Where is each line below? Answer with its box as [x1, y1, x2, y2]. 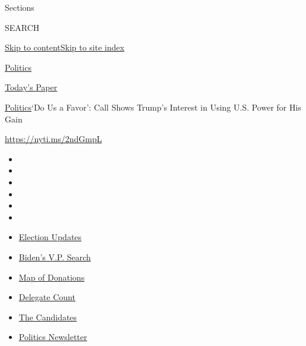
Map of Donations [18, 270, 85, 283]
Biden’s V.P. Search [18, 250, 91, 263]
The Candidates [18, 310, 77, 323]
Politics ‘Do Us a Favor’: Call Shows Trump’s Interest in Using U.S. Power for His [5, 100, 301, 113]
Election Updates [18, 231, 82, 243]
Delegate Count [18, 291, 75, 303]
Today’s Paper [5, 81, 58, 93]
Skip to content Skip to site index [5, 41, 125, 54]
